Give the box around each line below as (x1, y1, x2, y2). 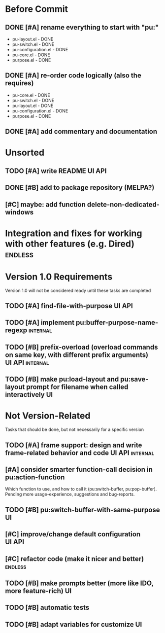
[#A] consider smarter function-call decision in (5, 465, 153, 474)
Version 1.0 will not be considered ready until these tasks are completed (5, 287, 151, 293)
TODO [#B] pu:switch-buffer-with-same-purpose (5, 505, 160, 514)
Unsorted (5, 147, 45, 158)
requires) (5, 79, 34, 87)
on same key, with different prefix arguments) (5, 351, 149, 359)
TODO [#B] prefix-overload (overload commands (5, 343, 158, 351)
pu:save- (120, 375, 149, 384)
